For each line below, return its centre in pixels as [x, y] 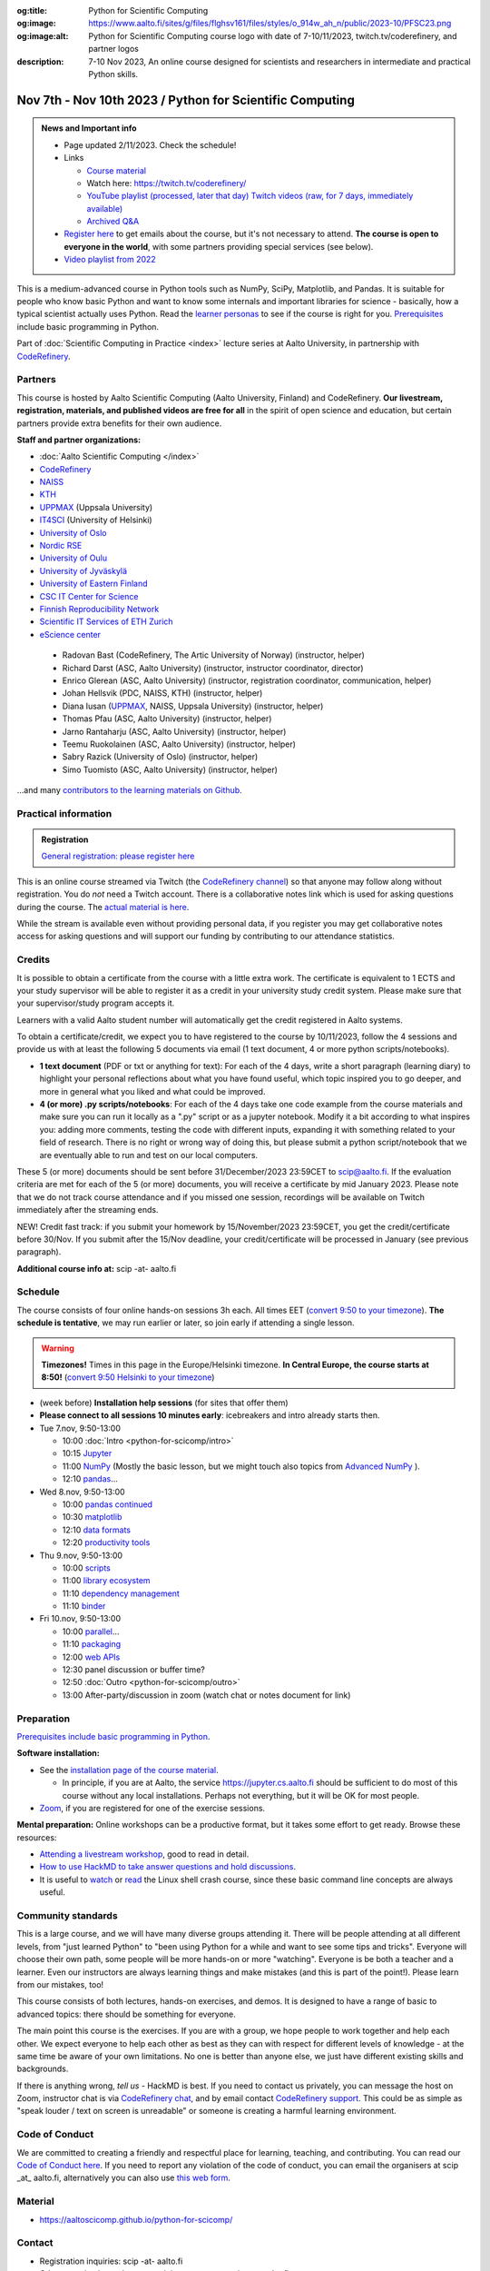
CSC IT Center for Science [89, 596]
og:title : [32, 10]
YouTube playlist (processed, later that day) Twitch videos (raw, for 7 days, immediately [250, 196]
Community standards [67, 1915]
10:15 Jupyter [87, 1453]
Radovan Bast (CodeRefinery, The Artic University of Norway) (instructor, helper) [213, 655]
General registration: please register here [118, 856]
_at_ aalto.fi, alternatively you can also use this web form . [124, 2178]
